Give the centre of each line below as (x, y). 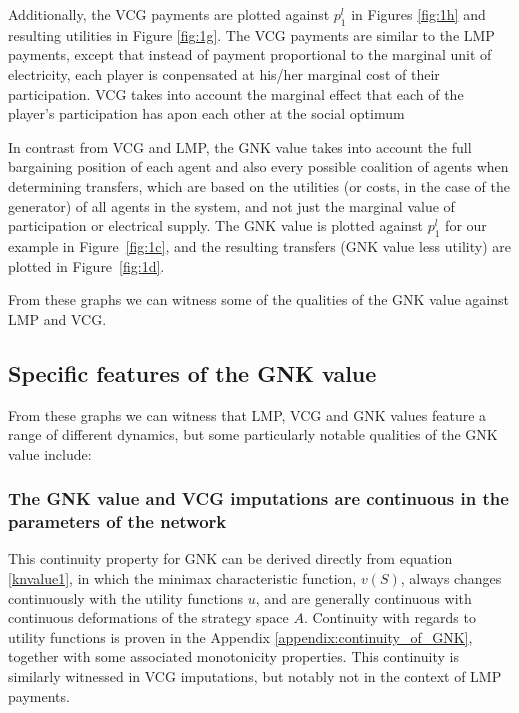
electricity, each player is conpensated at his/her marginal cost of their (224, 73)
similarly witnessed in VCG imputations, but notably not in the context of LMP (255, 676)
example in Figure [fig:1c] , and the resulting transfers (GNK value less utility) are (259, 245)
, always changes (451, 578)
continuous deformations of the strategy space (148, 617)
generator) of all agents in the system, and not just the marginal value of (231, 205)
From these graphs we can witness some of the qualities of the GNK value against (258, 299)
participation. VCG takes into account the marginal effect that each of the (236, 93)
